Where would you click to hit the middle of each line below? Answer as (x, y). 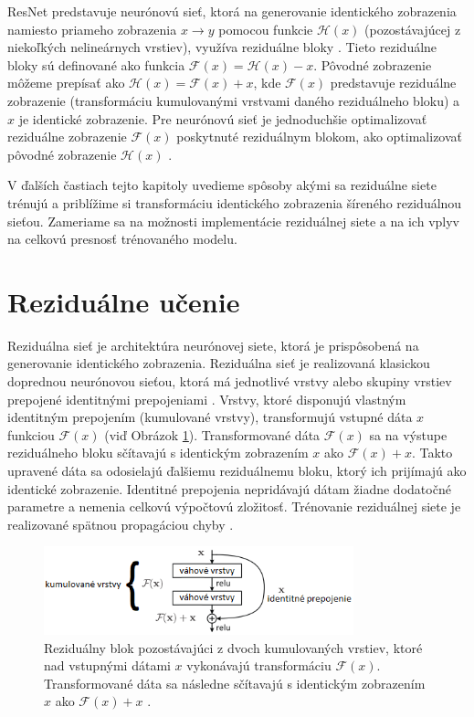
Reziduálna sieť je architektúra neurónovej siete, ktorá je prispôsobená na (213, 345)
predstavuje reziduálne (393, 83)
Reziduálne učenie (124, 301)
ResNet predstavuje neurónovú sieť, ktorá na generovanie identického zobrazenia (232, 11)
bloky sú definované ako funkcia (96, 64)
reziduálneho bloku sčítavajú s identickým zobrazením (158, 453)
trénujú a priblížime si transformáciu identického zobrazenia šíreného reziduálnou (235, 202)
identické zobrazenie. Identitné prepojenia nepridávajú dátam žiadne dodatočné (229, 488)
